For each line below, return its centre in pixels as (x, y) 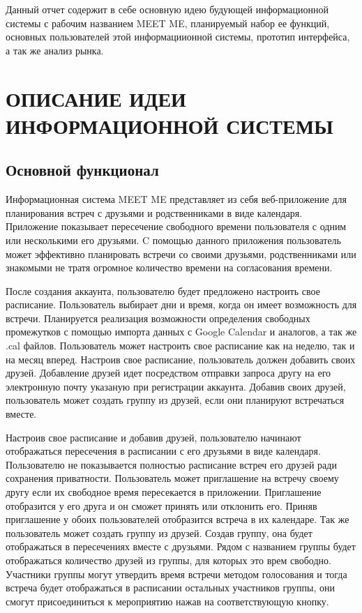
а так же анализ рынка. (55, 50)
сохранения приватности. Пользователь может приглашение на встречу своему (172, 478)
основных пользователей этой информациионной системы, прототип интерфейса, (178, 37)
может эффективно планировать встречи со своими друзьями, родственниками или (181, 253)
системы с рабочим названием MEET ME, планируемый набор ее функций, (168, 23)
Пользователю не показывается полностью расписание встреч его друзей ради (171, 464)
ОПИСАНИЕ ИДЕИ (96, 98)
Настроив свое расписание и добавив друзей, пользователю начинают (153, 437)
